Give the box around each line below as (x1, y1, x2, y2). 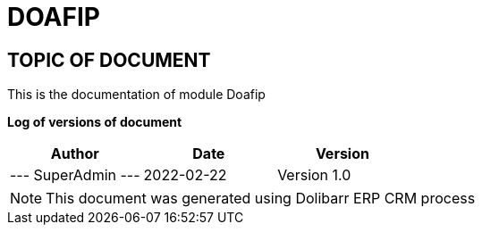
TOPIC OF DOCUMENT (7, 48, 211, 71)
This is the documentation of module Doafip (7, 87, 266, 103)
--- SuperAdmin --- (10, 166, 140, 185)
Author (50, 145, 99, 163)
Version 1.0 (277, 166, 351, 185)
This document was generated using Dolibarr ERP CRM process (46, 189, 476, 208)
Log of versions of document (7, 114, 182, 130)
